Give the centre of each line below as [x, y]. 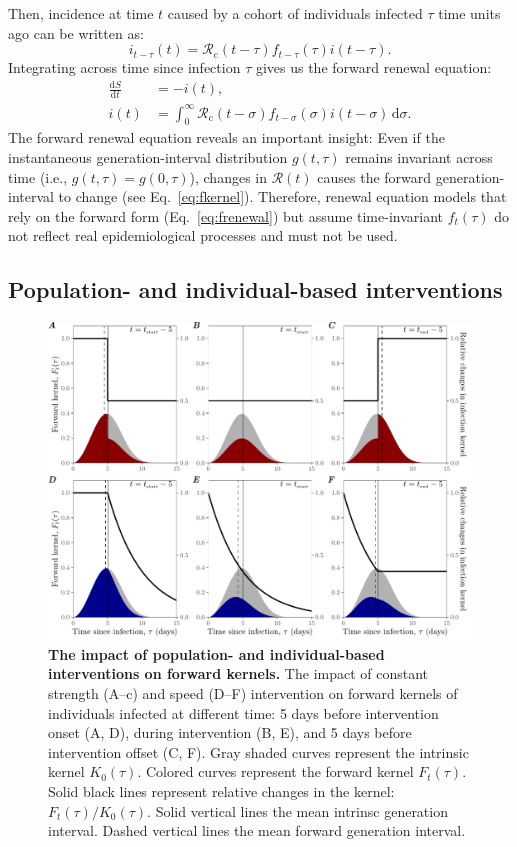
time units [469, 13]
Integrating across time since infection [124, 67]
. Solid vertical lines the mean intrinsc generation [297, 810]
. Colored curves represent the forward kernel [275, 771]
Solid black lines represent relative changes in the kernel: [221, 791]
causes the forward [374, 176]
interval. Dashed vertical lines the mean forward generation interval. [257, 830]
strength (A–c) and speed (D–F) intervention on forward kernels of [253, 693]
